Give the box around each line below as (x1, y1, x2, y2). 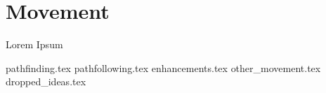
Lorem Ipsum (6, 37, 63, 52)
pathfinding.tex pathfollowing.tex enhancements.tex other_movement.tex (6, 60, 321, 75)
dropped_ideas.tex (6, 74, 86, 89)
